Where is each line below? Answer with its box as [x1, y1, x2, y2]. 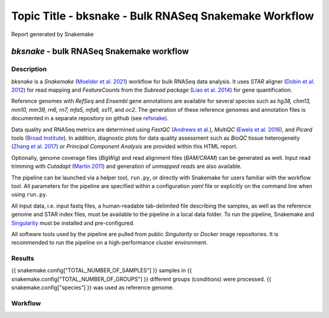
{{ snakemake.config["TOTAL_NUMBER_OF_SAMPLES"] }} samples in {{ [11, 267, 192, 274]
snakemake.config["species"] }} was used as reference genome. [11, 284, 174, 291]
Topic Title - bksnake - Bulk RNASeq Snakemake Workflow [11, 9, 314, 23]
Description [11, 65, 47, 73]
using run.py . [11, 191, 48, 198]
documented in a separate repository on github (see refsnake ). [11, 115, 169, 122]
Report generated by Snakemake [11, 31, 94, 38]
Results [11, 254, 35, 262]
